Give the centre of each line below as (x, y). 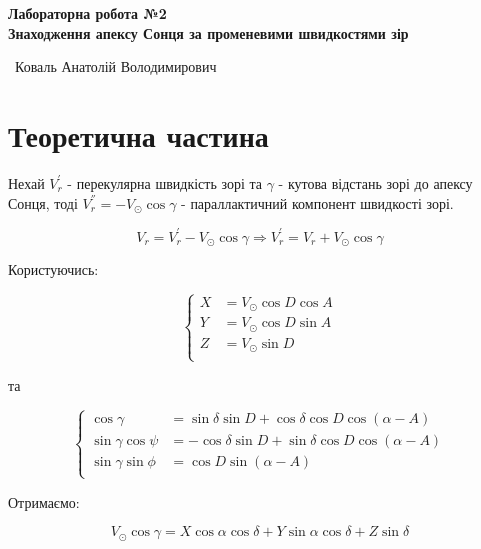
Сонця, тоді (43, 202)
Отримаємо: (44, 501)
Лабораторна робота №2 (87, 13)
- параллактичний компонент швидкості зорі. (317, 202)
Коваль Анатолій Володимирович (115, 66)
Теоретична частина (138, 134)
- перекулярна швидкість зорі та (164, 182)
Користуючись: (53, 269)
